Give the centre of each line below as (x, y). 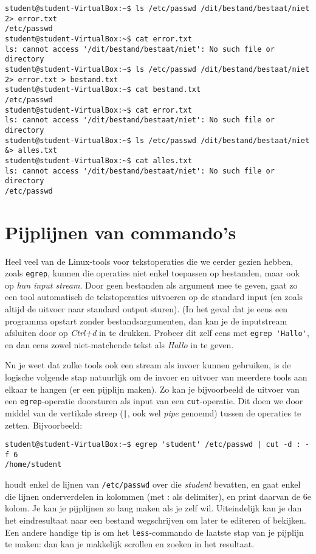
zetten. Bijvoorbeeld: (44, 425)
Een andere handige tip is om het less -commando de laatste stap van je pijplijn (154, 532)
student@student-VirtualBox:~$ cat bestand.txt (103, 90)
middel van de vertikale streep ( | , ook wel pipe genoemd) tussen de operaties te (153, 412)
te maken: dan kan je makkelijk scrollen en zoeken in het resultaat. (130, 544)
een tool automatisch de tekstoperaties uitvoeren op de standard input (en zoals (154, 297)
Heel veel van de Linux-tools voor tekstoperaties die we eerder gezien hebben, (149, 261)
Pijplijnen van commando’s (121, 232)
